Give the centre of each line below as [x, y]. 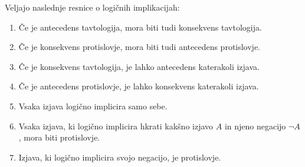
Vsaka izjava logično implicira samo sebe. [93, 106]
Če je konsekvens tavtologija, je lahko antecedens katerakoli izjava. [139, 66]
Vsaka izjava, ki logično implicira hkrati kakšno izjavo [116, 126]
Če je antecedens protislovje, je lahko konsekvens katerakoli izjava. [139, 86]
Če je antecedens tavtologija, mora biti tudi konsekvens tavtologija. [140, 27]
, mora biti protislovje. [59, 137]
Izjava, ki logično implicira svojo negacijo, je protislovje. [120, 157]
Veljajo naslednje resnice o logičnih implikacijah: [92, 7]
